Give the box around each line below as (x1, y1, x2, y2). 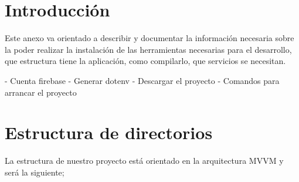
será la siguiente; (5, 166, 64, 178)
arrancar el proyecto (5, 86, 77, 98)
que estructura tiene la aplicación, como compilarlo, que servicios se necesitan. (5, 55, 286, 67)
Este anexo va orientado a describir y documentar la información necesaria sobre (5, 32, 294, 44)
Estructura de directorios (5, 120, 213, 144)
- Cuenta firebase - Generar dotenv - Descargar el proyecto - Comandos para (5, 74, 280, 86)
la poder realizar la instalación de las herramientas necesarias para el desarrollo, (5, 43, 292, 55)
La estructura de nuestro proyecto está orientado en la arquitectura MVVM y (5, 154, 284, 167)
